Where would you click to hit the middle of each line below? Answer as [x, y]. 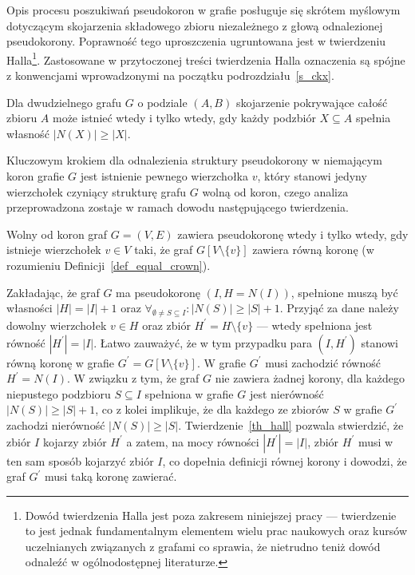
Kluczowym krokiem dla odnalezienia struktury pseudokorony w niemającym [194, 160]
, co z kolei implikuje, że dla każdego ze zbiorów [212, 409]
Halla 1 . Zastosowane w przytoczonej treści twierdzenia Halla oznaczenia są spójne [206, 58]
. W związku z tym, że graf [133, 378]
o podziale [162, 102]
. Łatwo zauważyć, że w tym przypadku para [203, 342]
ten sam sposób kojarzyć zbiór [80, 460]
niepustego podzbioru [59, 393]
